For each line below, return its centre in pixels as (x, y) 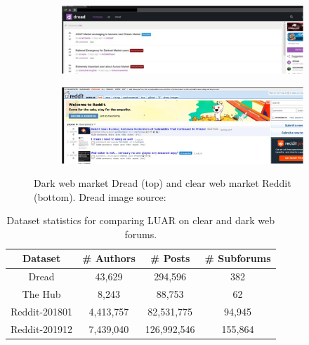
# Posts (170, 258)
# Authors (109, 258)
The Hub (41, 294)
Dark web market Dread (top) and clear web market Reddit (163, 183)
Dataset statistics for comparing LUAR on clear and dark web (140, 220)
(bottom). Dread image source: (100, 196)
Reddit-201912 (42, 328)
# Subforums (238, 258)
